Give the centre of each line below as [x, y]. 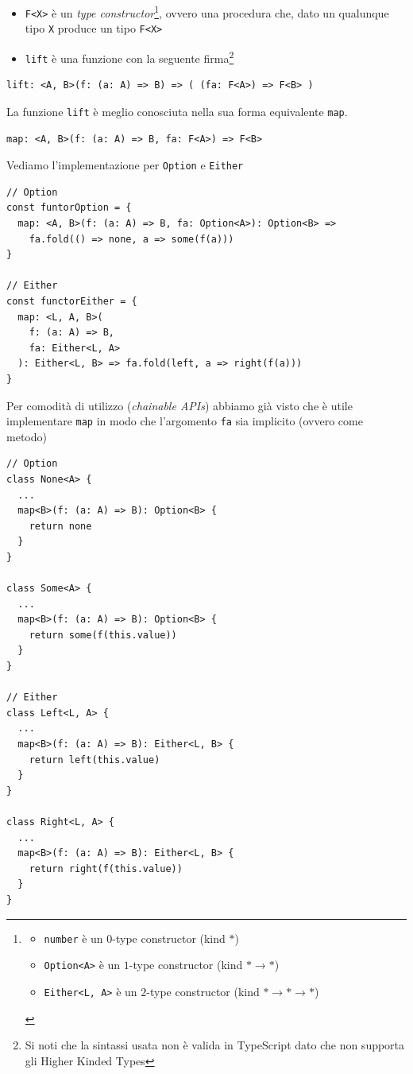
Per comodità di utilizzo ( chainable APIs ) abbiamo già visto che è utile [179, 405]
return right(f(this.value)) [106, 869]
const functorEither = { [72, 301]
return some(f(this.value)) [103, 635]
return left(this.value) [95, 760]
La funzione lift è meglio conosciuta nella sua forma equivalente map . [177, 111]
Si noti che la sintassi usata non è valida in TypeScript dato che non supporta [215, 1045]
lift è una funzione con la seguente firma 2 [129, 56]
